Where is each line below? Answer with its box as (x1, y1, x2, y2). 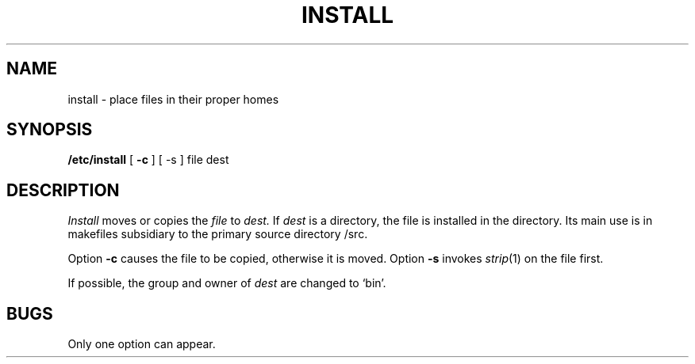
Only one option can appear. (67, 337, 216, 351)
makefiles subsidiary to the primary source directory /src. (67, 227, 368, 241)
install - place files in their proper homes (67, 92, 279, 106)
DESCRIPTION (6, 180, 120, 200)
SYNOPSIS (6, 119, 93, 140)
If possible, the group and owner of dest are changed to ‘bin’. (67, 276, 386, 290)
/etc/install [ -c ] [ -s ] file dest (67, 153, 229, 167)
